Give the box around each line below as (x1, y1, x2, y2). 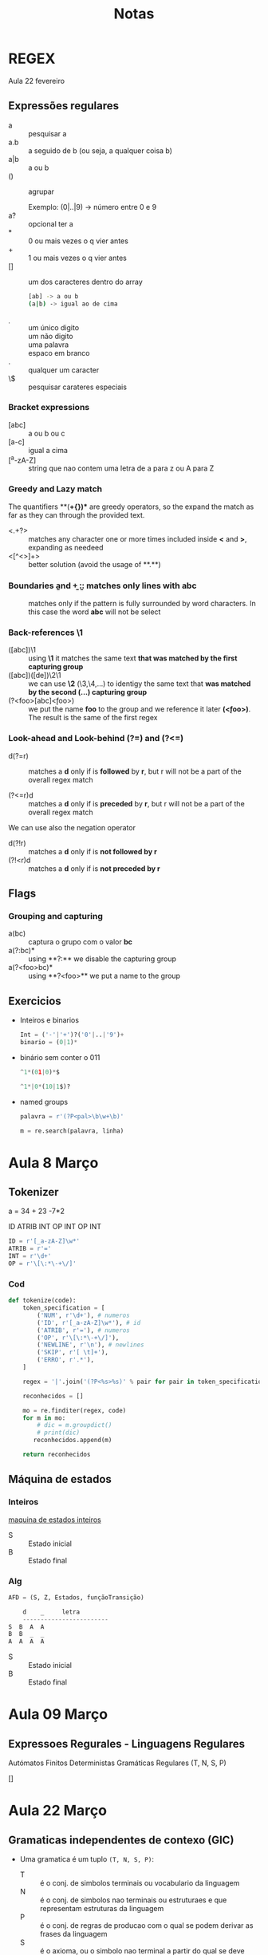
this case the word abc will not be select (28, 607, 161, 617)
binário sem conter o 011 (19, 1052, 100, 1062)
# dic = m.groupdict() (37, 1421, 112, 1429)
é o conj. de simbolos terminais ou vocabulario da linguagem (39, 1878, 240, 1888)
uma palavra (28, 340, 69, 349)
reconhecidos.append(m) (33, 1437, 112, 1445)
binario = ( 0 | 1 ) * (19, 1039, 78, 1046)
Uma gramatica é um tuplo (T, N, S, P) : (19, 1854, 154, 1864)
